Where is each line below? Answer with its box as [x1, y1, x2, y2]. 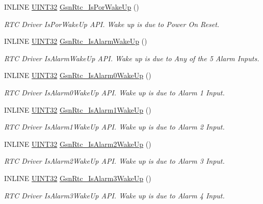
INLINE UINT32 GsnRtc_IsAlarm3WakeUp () [4, 172, 151, 183]
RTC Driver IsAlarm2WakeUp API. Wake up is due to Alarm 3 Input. [4, 156, 225, 166]
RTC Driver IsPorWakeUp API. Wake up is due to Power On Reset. [4, 18, 220, 29]
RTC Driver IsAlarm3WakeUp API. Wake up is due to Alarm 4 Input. [4, 190, 225, 200]
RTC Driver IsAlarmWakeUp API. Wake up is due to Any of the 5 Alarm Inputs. [4, 53, 259, 63]
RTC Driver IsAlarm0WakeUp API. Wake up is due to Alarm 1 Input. [4, 87, 225, 97]
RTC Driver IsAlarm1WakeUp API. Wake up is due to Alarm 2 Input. [4, 121, 225, 132]
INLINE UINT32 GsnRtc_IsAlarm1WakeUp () [4, 104, 151, 115]
